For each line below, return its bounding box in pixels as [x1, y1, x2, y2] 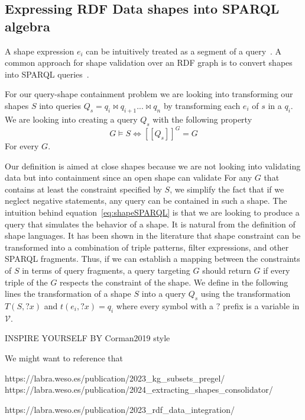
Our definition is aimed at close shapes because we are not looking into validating [5, 159, 301, 172]
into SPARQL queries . [5, 68, 89, 80]
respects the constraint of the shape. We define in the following [60, 275, 288, 288]
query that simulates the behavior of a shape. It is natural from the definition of [5, 217, 296, 230]
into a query [141, 287, 186, 300]
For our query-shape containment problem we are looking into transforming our [5, 88, 293, 100]
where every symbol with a [116, 299, 214, 312]
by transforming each [163, 99, 241, 111]
